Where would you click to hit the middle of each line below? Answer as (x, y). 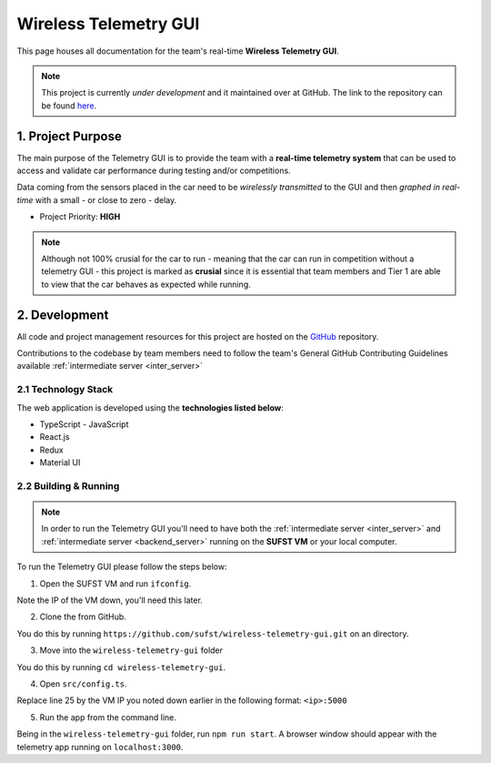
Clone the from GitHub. (83, 617)
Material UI (60, 463)
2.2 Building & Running (68, 485)
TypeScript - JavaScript (84, 424)
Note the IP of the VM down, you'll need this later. (110, 600)
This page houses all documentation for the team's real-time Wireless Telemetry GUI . (178, 51)
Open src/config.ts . (83, 684)
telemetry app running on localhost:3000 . (100, 747)
